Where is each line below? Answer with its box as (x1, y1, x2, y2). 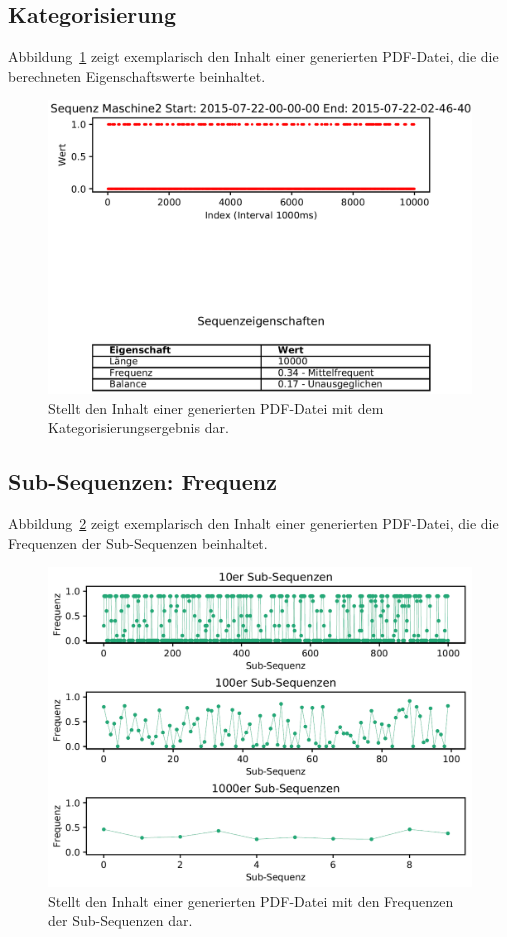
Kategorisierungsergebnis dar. (48, 417, 229, 438)
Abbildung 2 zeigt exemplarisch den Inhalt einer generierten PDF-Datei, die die (8, 512, 499, 533)
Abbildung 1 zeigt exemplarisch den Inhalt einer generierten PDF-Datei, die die (8, 46, 499, 67)
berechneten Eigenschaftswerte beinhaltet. (8, 65, 266, 86)
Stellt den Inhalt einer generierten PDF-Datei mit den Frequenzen (48, 890, 454, 911)
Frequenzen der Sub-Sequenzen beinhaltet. (8, 532, 268, 553)
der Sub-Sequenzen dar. (48, 910, 193, 931)
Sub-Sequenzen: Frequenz (8, 466, 277, 497)
